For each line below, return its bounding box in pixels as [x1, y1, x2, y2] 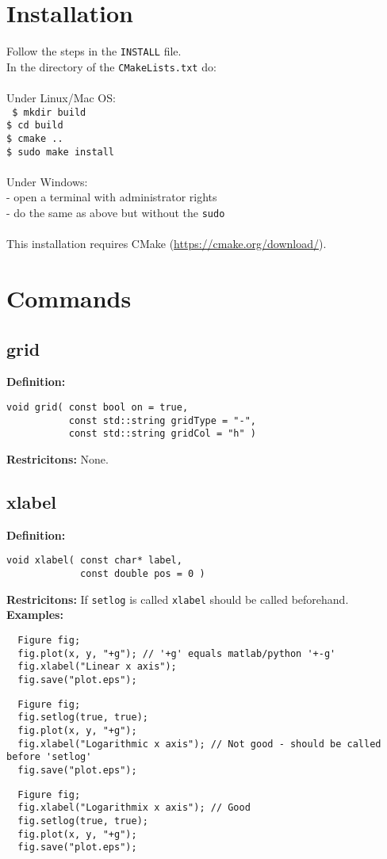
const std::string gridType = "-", [68, 414, 256, 426]
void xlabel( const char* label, [6, 555, 182, 567]
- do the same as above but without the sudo [6, 204, 225, 221]
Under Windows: [6, 173, 88, 189]
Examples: [6, 606, 63, 623]
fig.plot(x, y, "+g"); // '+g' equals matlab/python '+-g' [17, 647, 336, 659]
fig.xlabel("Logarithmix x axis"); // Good [17, 802, 251, 814]
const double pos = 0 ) [80, 568, 205, 580]
